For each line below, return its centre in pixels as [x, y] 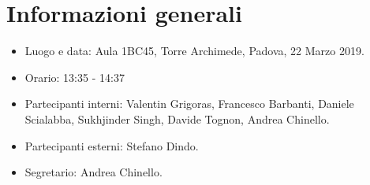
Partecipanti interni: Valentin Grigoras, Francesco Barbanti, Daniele [189, 104]
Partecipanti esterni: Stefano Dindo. [112, 145]
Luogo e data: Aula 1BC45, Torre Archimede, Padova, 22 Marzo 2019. [194, 51]
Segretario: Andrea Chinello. [93, 172]
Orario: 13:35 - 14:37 [75, 77]
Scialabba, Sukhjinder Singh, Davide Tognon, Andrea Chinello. [177, 118]
